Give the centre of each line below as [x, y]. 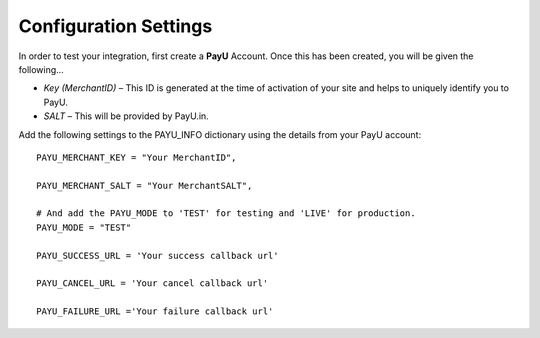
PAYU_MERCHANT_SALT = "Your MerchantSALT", [144, 185]
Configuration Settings [115, 26]
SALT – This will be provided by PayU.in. [126, 116]
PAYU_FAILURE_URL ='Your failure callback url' [155, 311]
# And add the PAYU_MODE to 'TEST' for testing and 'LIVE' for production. [226, 213]
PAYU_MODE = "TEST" [84, 227]
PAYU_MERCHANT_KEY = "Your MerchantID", [136, 157]
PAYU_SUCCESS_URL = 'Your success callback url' [157, 255]
